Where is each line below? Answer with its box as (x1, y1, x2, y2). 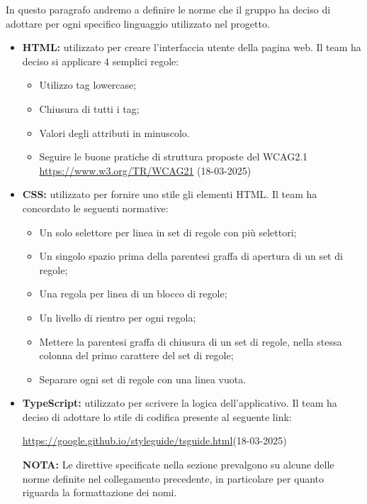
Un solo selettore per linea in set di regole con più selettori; (39, 224, 297, 239)
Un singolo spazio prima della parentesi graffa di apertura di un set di (39, 248, 343, 263)
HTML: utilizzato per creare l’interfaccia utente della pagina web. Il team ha (22, 40, 361, 55)
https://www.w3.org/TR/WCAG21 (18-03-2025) (39, 163, 252, 177)
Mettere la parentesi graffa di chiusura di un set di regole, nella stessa (39, 334, 342, 349)
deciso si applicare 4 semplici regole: (22, 53, 179, 68)
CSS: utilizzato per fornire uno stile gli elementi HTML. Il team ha (22, 187, 317, 202)
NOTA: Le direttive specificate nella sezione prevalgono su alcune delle (22, 457, 334, 472)
